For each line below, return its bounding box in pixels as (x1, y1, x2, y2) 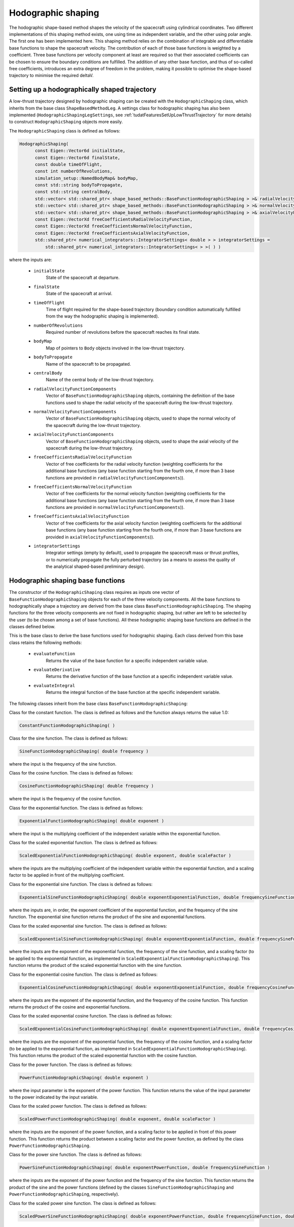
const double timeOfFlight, (35, 161, 102, 167)
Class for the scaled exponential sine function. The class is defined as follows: (9, 923, 168, 929)
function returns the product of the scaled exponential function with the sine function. (9, 962, 182, 968)
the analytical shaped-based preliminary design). (46, 563, 145, 569)
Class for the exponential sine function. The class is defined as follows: (9, 881, 153, 887)
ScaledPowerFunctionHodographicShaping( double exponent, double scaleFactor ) (19, 1117, 216, 1122)
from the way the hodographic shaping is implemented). (46, 313, 159, 319)
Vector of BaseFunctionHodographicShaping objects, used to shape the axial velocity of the (46, 438, 239, 444)
